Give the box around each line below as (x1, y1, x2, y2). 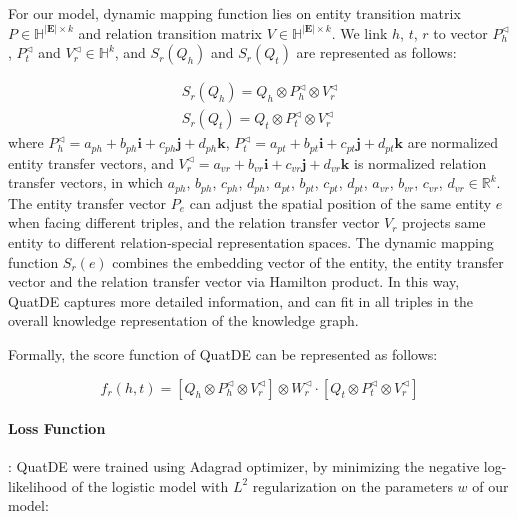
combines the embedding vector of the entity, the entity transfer (112, 251, 504, 272)
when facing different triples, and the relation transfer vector (8, 212, 380, 233)
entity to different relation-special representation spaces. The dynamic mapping (8, 231, 494, 252)
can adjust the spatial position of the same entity (189, 192, 492, 213)
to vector (433, 22, 488, 43)
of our (472, 475, 509, 496)
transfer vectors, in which (8, 172, 164, 193)
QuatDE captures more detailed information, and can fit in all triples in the (8, 290, 474, 311)
